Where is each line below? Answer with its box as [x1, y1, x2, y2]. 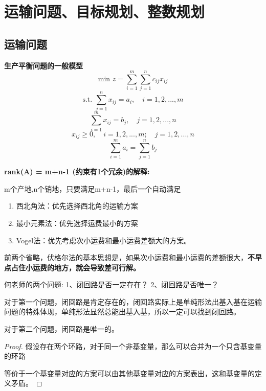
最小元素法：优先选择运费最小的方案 [16, 217, 138, 228]
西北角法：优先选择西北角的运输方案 [16, 200, 138, 211]
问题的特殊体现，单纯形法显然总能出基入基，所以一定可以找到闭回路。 [4, 306, 240, 317]
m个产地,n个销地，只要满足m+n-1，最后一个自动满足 [4, 183, 181, 194]
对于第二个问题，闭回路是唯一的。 [4, 324, 119, 334]
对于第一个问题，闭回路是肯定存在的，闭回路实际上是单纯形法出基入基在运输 [4, 296, 262, 307]
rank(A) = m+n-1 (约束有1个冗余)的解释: [4, 166, 150, 177]
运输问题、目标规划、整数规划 [4, 1, 205, 22]
